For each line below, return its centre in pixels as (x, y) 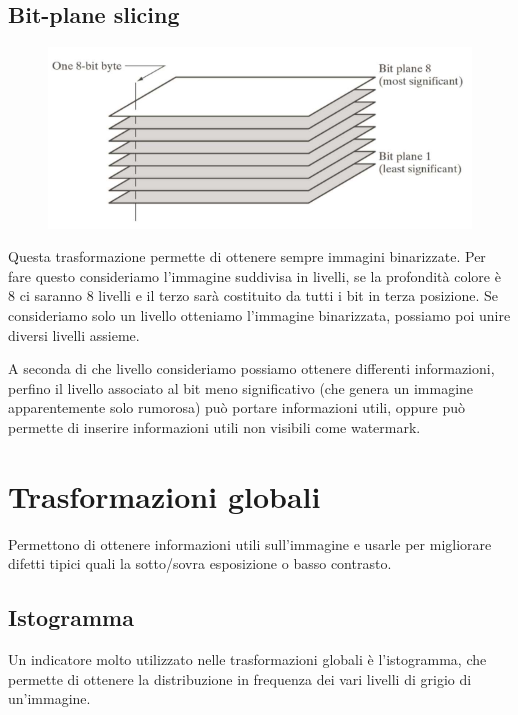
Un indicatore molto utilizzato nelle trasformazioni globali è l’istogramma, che (247, 659)
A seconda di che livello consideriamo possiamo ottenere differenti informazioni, (251, 368)
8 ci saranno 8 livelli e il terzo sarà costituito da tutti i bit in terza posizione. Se (253, 295)
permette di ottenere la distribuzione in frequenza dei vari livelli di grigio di (240, 678)
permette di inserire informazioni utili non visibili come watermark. (214, 426)
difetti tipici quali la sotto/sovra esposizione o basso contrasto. (200, 563)
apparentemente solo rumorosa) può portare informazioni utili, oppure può (237, 407)
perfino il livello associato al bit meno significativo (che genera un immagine (241, 387)
